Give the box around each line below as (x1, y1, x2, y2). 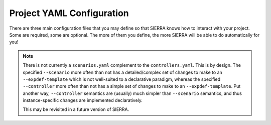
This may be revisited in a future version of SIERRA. (23, 106, 129, 112)
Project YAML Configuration (9, 8, 129, 19)
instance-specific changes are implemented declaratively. (23, 97, 143, 103)
